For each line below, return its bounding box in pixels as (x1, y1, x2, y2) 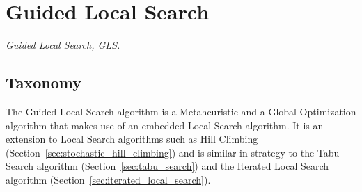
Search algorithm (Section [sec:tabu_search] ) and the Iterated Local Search (6, 159, 329, 173)
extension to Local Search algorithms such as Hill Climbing (6, 131, 258, 146)
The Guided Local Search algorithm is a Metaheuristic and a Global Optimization (6, 104, 356, 118)
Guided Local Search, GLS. (6, 38, 120, 52)
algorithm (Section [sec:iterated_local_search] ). (6, 172, 211, 186)
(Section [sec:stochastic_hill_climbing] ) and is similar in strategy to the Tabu (6, 145, 340, 159)
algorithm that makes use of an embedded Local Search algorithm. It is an (6, 118, 324, 132)
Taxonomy (6, 72, 82, 93)
